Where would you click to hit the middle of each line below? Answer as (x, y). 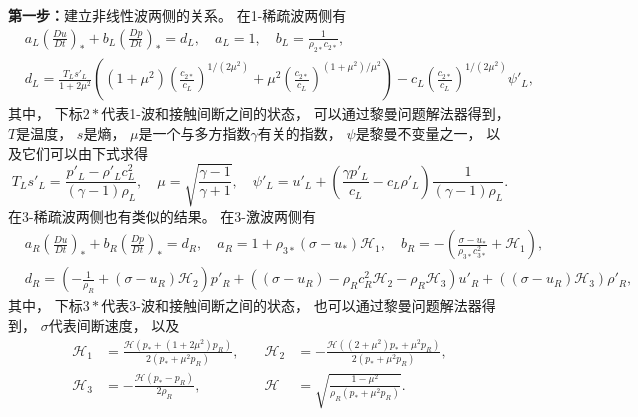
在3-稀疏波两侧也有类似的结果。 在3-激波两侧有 (162, 215)
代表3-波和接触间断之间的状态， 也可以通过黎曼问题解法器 (291, 305)
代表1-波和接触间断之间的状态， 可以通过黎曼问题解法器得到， (305, 113)
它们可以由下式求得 (84, 152)
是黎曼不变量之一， (418, 133)
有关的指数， (299, 133)
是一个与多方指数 (194, 133)
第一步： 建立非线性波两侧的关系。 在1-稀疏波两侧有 (177, 15)
